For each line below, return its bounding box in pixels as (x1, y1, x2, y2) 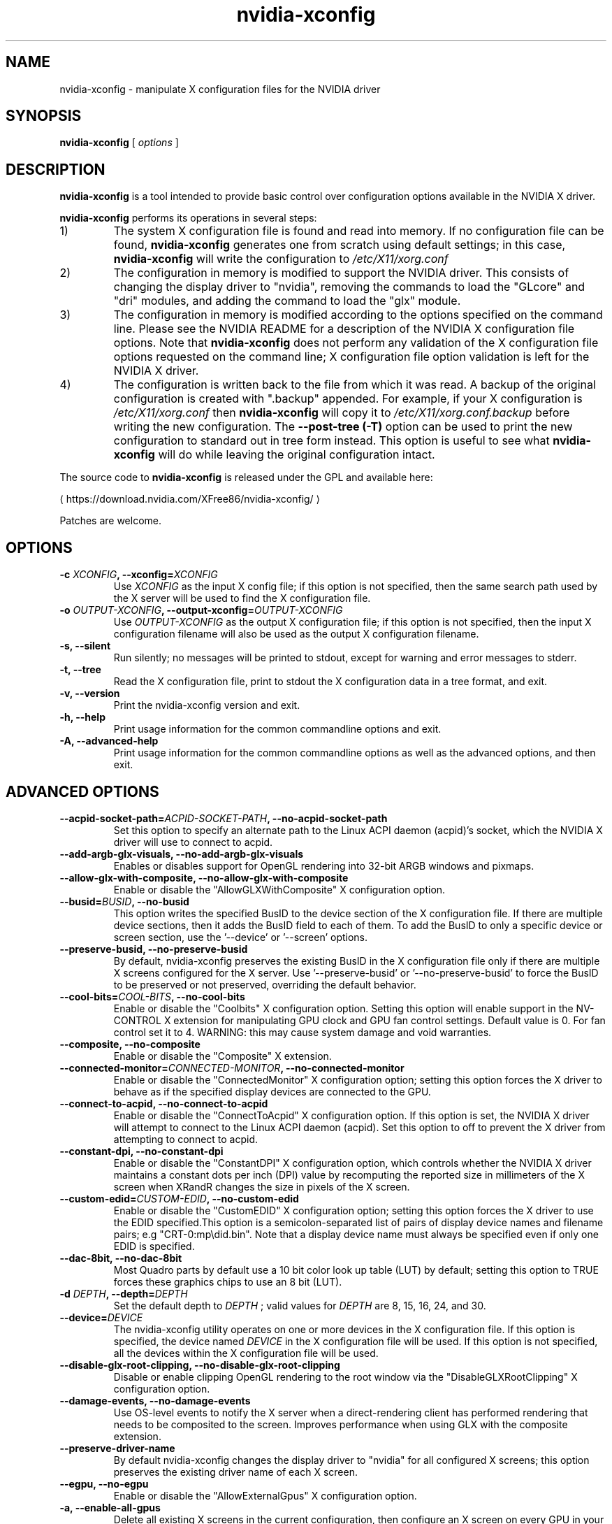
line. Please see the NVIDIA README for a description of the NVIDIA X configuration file (113, 322, 575, 336)
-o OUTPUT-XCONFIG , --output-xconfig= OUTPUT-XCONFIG (59, 604, 343, 617)
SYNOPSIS (6, 107, 82, 125)
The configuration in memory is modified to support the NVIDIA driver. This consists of (113, 266, 569, 280)
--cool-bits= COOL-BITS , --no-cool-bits (59, 990, 245, 1002)
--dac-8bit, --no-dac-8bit (59, 1251, 182, 1264)
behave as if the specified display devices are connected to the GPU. (113, 1085, 431, 1098)
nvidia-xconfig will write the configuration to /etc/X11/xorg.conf (113, 252, 449, 266)
